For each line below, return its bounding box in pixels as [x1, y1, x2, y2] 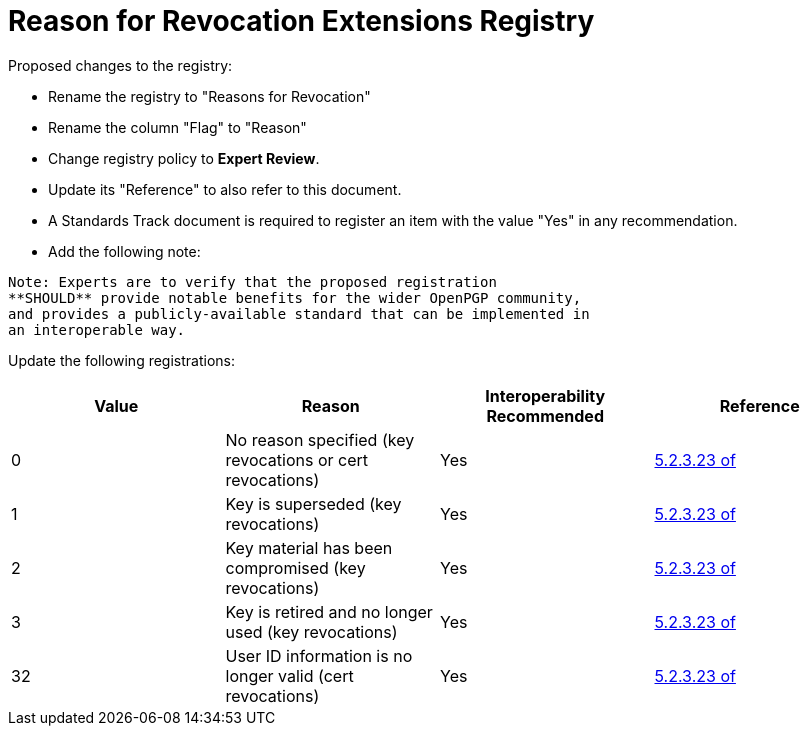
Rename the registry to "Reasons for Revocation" [48, 87, 371, 105]
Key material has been [225, 537, 393, 558]
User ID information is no [225, 645, 413, 666]
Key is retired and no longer [225, 601, 433, 622]
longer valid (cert [225, 665, 354, 686]
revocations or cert [225, 449, 369, 470]
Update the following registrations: [8, 351, 235, 369]
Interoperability [485, 385, 606, 406]
